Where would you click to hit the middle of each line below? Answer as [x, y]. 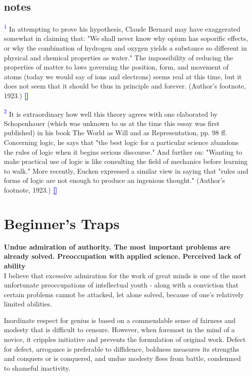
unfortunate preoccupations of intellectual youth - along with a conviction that [121, 285]
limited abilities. [28, 304]
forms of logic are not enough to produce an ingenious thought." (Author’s [115, 180]
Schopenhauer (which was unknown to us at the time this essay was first [112, 123]
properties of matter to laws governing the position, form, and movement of [116, 67]
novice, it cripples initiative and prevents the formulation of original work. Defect [125, 339]
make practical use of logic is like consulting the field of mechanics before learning [126, 161]
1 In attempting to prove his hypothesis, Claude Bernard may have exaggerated [122, 28]
